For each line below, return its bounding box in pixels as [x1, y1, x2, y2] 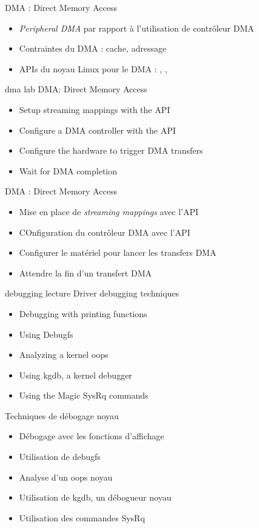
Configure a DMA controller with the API [19, 123, 176, 136]
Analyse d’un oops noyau [19, 470, 113, 483]
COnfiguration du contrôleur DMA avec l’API [19, 225, 190, 238]
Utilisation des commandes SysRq [19, 511, 145, 524]
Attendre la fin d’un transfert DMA [19, 266, 152, 279]
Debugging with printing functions [19, 307, 147, 320]
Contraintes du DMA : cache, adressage [19, 42, 167, 55]
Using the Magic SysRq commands [19, 389, 149, 402]
